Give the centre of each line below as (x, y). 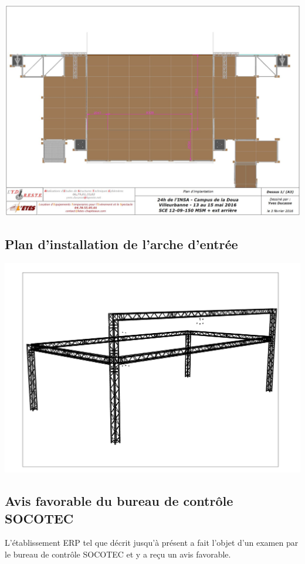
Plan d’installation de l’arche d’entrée (121, 244)
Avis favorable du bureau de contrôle (119, 501)
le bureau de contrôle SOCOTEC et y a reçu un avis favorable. (118, 554)
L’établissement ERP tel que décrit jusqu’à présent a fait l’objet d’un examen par (152, 543)
